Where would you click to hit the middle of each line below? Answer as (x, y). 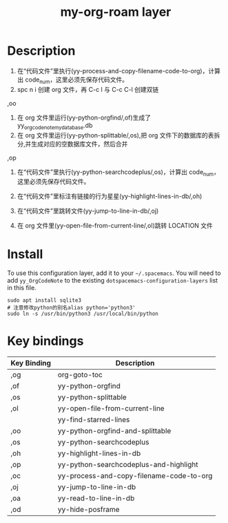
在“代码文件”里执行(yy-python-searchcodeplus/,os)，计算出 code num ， (118, 172)
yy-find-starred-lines (94, 420)
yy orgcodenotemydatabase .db (55, 126)
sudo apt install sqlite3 (44, 301)
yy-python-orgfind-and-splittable (114, 431)
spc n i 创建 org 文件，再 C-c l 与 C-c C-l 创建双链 (88, 89)
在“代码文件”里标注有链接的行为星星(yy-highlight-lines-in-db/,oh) (110, 196)
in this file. (22, 288)
